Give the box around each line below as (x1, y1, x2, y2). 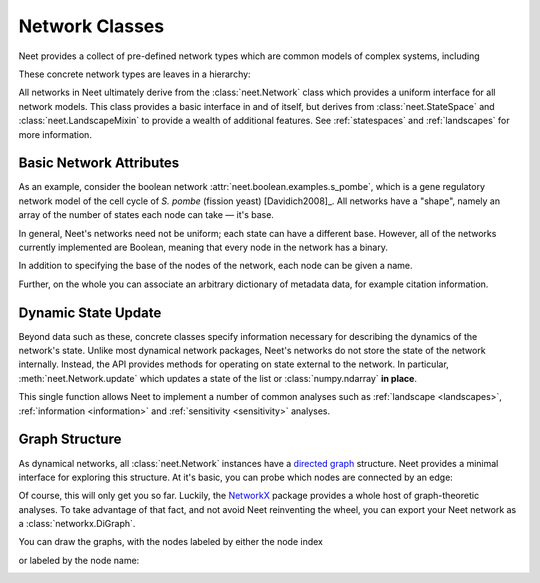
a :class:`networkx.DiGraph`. (18, 518, 136, 530)
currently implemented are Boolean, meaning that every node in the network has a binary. (18, 241, 389, 253)
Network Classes (18, 15, 165, 37)
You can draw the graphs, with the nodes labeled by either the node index (18, 536, 324, 548)
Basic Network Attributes (18, 155, 180, 172)
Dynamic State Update (18, 304, 162, 321)
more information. (18, 128, 92, 140)
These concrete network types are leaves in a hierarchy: (18, 68, 251, 80)
